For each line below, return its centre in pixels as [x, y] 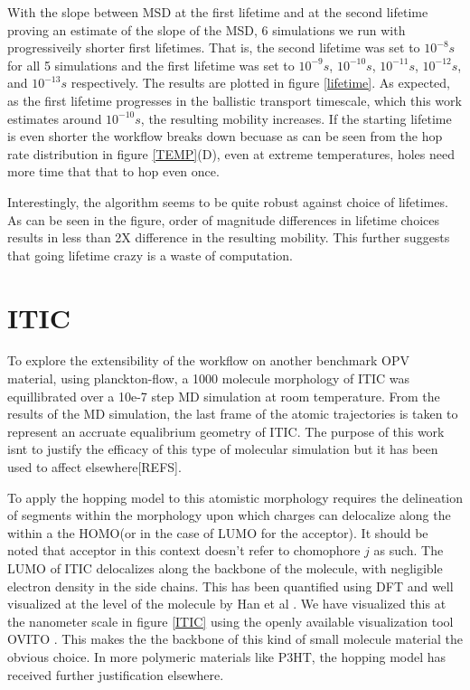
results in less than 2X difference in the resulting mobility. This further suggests [229, 237]
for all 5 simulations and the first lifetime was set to [151, 65]
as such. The [409, 550]
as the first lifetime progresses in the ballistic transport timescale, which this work [235, 100]
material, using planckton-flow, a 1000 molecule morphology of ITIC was [209, 378]
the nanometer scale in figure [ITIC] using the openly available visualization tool [230, 621]
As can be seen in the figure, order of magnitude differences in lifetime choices [223, 219]
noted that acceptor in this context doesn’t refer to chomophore [184, 550]
